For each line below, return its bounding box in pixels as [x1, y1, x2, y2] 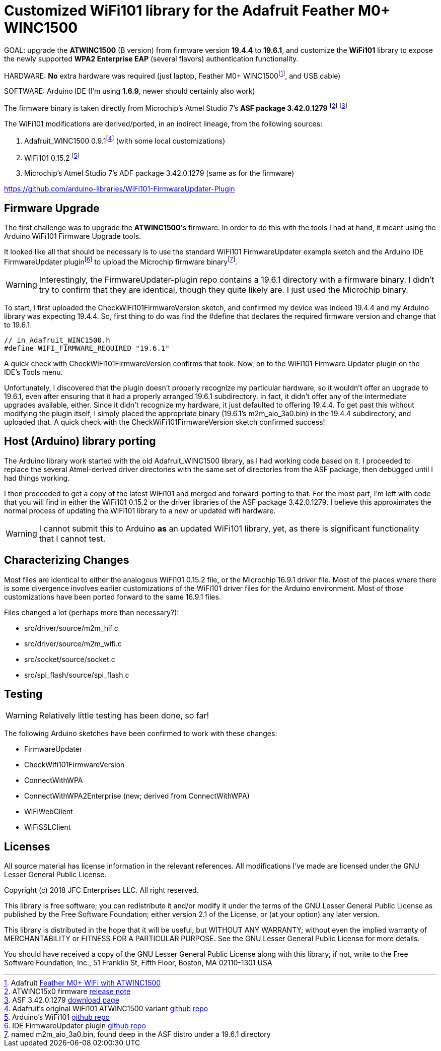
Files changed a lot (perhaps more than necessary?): [4, 608, 179, 617]
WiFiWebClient [24, 807, 73, 816]
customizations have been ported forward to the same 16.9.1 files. [4, 592, 221, 601]
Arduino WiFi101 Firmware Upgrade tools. [4, 232, 141, 241]
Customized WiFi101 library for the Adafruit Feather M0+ [4, 2, 391, 19]
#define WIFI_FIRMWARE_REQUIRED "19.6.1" [4, 344, 170, 352]
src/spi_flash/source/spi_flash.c [24, 670, 129, 679]
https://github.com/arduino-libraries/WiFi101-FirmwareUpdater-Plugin [4, 184, 235, 193]
